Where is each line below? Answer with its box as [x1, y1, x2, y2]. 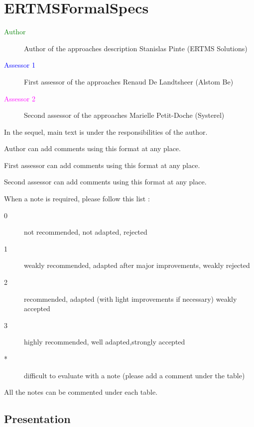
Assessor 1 [4, 60, 35, 70]
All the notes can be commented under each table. [4, 387, 158, 397]
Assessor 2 [4, 93, 35, 103]
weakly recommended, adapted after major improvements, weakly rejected [24, 260, 250, 270]
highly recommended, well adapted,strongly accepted [24, 337, 185, 347]
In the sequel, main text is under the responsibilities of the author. [4, 126, 208, 137]
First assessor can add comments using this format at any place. [4, 160, 200, 170]
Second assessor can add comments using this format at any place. [4, 176, 207, 187]
